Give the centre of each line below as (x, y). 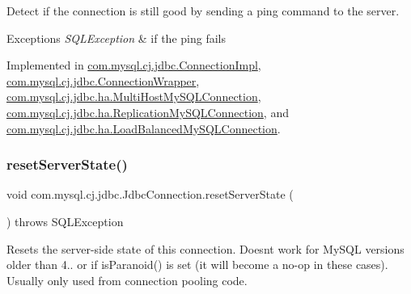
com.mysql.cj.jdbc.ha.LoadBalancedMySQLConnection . (144, 128)
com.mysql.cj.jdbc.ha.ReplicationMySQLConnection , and (148, 112)
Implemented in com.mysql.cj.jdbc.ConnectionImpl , (134, 65)
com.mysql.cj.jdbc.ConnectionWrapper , (103, 80)
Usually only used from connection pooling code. (127, 280)
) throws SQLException (65, 221)
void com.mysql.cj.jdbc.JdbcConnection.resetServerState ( (150, 194)
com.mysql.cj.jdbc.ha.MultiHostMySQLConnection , (134, 97)
